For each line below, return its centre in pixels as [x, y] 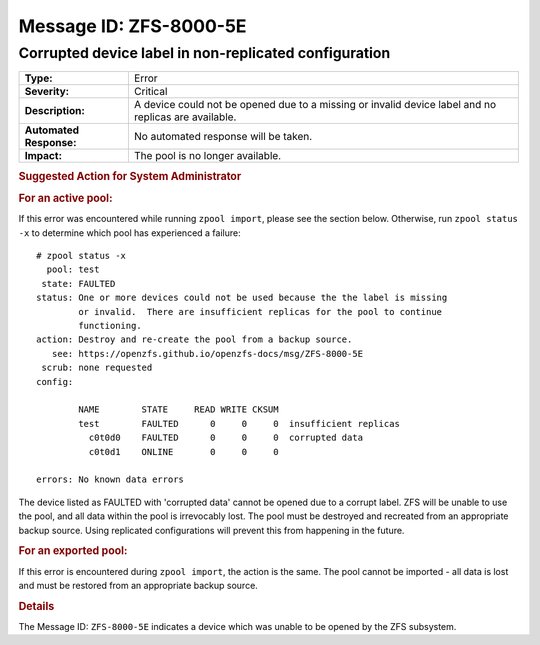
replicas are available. [185, 117]
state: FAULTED [78, 283]
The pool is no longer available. [207, 156]
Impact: [43, 156]
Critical [150, 92]
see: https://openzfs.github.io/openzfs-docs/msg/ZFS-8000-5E [207, 353]
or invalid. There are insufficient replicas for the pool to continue [260, 311]
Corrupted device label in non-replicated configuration [204, 53]
